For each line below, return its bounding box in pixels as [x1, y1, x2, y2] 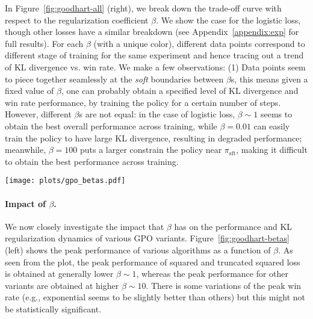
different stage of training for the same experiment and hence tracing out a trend [5, 49, 304, 61]
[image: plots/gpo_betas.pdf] [5, 176, 126, 185]
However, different [5, 108, 72, 120]
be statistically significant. [5, 302, 102, 315]
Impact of [5, 197, 46, 209]
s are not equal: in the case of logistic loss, [79, 108, 235, 120]
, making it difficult [236, 143, 308, 156]
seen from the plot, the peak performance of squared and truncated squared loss [5, 255, 300, 268]
